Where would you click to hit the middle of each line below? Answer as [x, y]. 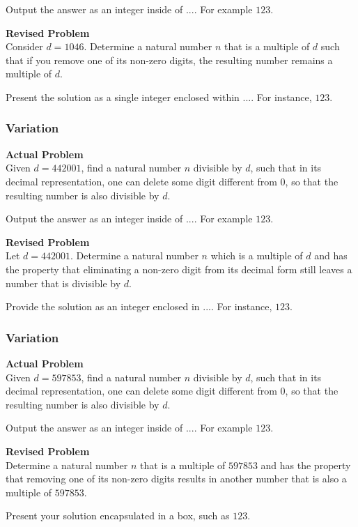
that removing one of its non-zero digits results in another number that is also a [176, 479]
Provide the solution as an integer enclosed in [103, 306]
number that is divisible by [63, 283]
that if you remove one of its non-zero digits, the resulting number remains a [169, 60]
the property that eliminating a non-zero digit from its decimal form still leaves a [179, 269]
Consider [24, 46]
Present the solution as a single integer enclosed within [123, 97]
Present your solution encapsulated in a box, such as [118, 515]
